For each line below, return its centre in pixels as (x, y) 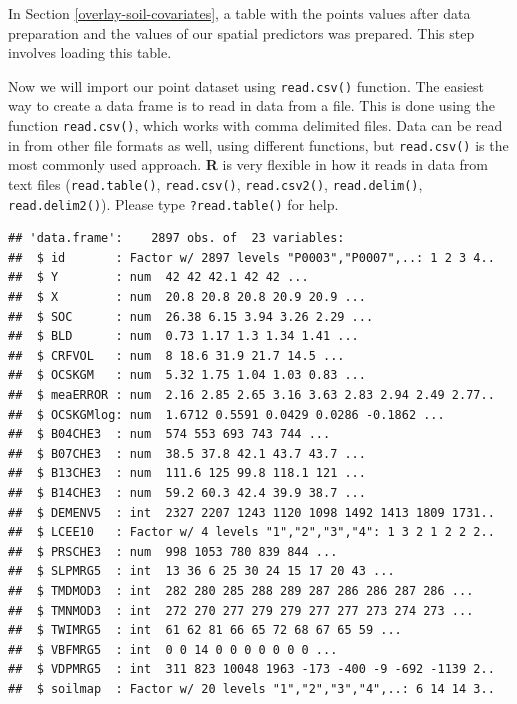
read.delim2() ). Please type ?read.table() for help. (173, 203)
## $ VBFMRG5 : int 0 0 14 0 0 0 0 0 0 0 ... (173, 649)
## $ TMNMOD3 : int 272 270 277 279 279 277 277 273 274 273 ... (241, 610)
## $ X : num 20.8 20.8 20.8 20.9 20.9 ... (187, 297)
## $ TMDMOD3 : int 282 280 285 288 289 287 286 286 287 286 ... (241, 590)
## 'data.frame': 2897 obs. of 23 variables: (176, 238)
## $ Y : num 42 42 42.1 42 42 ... (158, 277)
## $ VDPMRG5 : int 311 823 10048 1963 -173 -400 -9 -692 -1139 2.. (251, 669)
